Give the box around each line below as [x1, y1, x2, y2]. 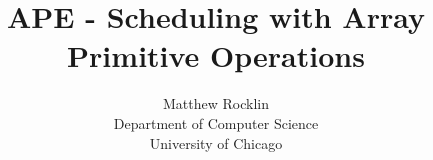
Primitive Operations [67, 35, 365, 76]
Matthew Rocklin [163, 93, 269, 114]
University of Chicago [149, 132, 283, 153]
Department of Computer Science [113, 112, 319, 133]
